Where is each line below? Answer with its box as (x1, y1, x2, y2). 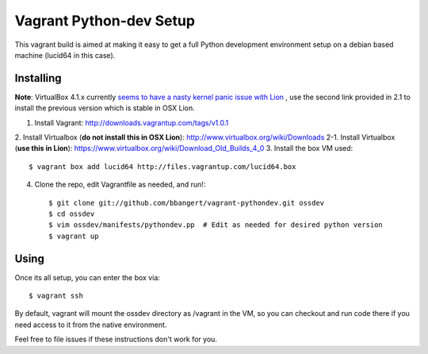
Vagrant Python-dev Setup (14, 12, 196, 29)
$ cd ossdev (48, 209, 95, 218)
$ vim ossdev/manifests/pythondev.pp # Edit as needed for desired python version (48, 221, 384, 229)
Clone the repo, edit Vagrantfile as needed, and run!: (34, 179, 206, 190)
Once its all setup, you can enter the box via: (14, 272, 160, 282)
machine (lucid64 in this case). (14, 50, 116, 60)
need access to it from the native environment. (14, 320, 167, 329)
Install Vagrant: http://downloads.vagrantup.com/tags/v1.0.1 (34, 117, 229, 127)
